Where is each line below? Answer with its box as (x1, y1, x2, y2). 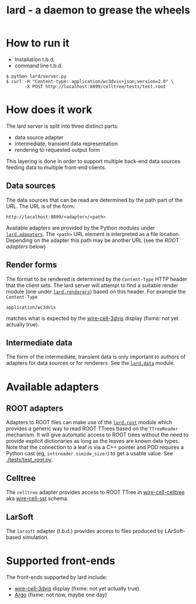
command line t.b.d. (14, 62, 63, 69)
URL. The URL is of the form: (6, 203, 75, 210)
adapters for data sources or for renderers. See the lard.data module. (6, 360, 176, 367)
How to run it (6, 36, 70, 50)
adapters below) (6, 243, 46, 250)
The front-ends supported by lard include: (6, 574, 108, 581)
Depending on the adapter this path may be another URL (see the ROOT (6, 237, 180, 244)
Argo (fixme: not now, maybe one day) (14, 591, 107, 598)
